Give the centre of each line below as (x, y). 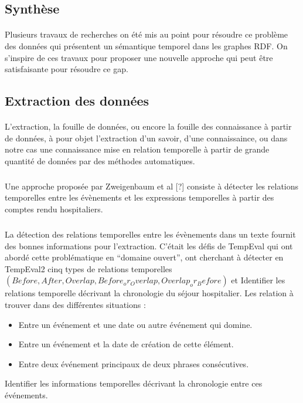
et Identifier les (258, 280)
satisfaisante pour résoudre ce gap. (67, 69)
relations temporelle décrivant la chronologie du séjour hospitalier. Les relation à (149, 293)
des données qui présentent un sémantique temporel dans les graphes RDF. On (146, 45)
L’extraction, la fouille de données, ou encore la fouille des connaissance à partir (148, 126)
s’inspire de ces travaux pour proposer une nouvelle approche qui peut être (139, 57)
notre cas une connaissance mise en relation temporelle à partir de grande (137, 149)
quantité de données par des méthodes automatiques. (100, 160)
